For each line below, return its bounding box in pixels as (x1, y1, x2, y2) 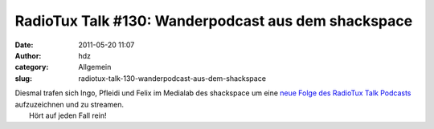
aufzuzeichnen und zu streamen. (14, 99, 125, 109)
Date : (14, 40, 34, 50)
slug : (14, 73, 32, 83)
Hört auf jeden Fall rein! (29, 111, 107, 120)
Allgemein (78, 62, 112, 72)
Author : (14, 50, 42, 60)
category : (14, 62, 49, 72)
